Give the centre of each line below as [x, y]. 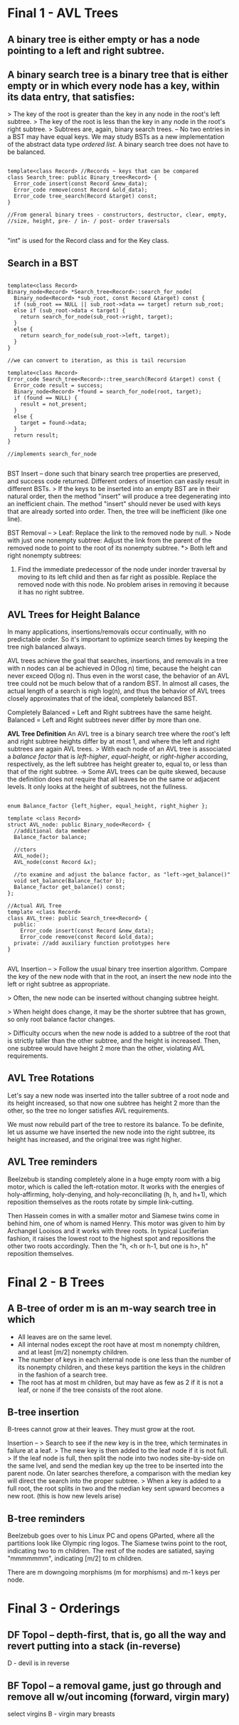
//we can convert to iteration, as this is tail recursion [97, 361]
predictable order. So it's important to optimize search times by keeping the [118, 639]
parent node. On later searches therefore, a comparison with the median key [119, 1473]
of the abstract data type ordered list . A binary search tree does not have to [118, 145]
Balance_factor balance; [51, 838]
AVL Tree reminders [52, 1162]
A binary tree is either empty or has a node [104, 40]
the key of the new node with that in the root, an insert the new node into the [119, 977]
